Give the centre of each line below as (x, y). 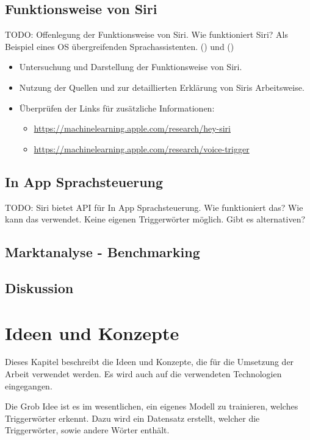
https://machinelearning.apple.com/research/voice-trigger (142, 148)
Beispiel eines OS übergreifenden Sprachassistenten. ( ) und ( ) (120, 46)
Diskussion (39, 287)
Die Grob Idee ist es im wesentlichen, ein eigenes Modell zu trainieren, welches (152, 406)
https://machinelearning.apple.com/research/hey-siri (132, 128)
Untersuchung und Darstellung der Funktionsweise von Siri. (131, 67)
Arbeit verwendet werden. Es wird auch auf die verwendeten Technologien (143, 374)
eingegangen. (29, 385)
